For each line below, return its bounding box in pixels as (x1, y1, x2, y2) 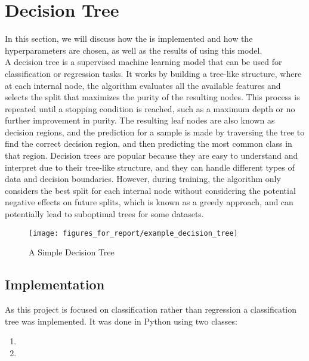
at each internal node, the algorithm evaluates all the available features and (5, 79, 281, 91)
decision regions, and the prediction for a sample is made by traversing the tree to (5, 125, 305, 138)
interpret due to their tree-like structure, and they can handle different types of (5, 161, 295, 173)
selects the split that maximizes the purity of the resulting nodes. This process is (5, 91, 300, 103)
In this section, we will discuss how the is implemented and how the (5, 32, 253, 45)
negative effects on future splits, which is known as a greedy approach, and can (5, 196, 293, 208)
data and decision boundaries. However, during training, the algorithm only (5, 172, 281, 185)
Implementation (5, 275, 105, 294)
